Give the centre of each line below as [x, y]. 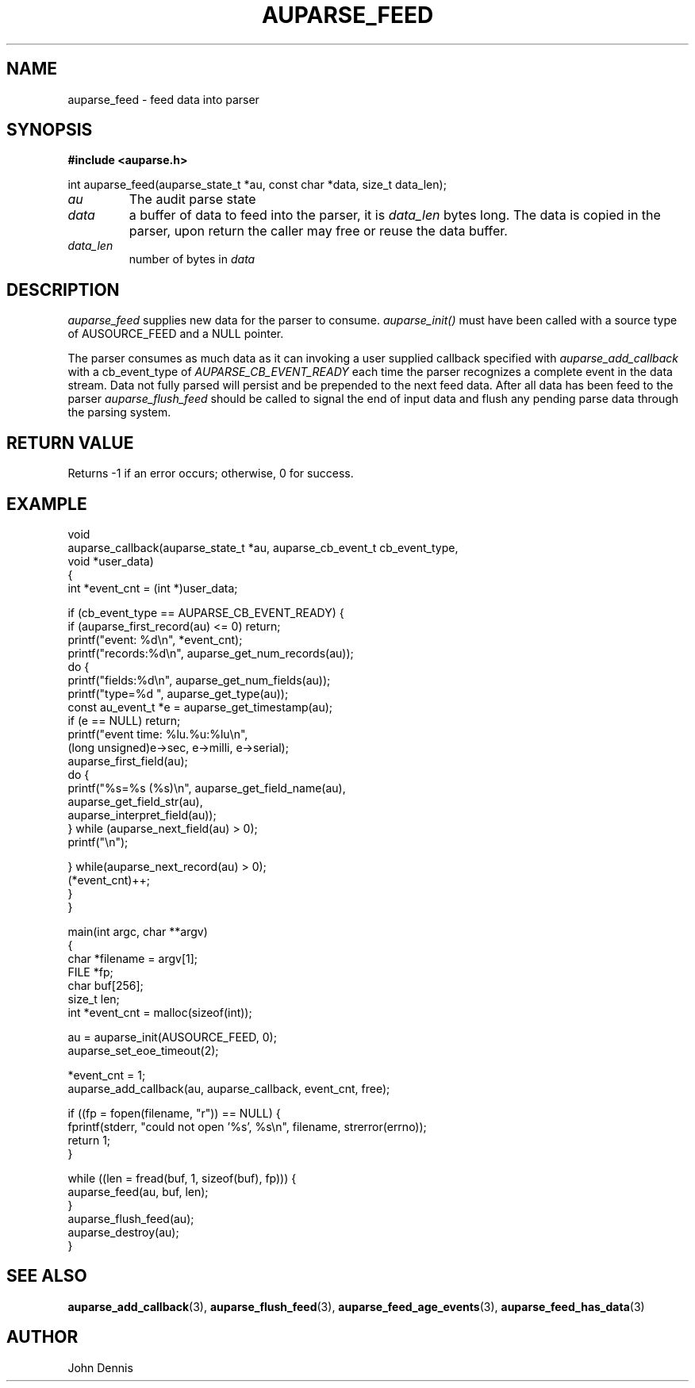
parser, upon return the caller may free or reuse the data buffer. [318, 231]
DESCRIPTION [63, 289]
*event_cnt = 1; [107, 1075]
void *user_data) [111, 561]
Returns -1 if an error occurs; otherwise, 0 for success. [211, 474]
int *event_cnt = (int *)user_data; [153, 588]
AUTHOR [42, 1337]
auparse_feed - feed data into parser [163, 99]
